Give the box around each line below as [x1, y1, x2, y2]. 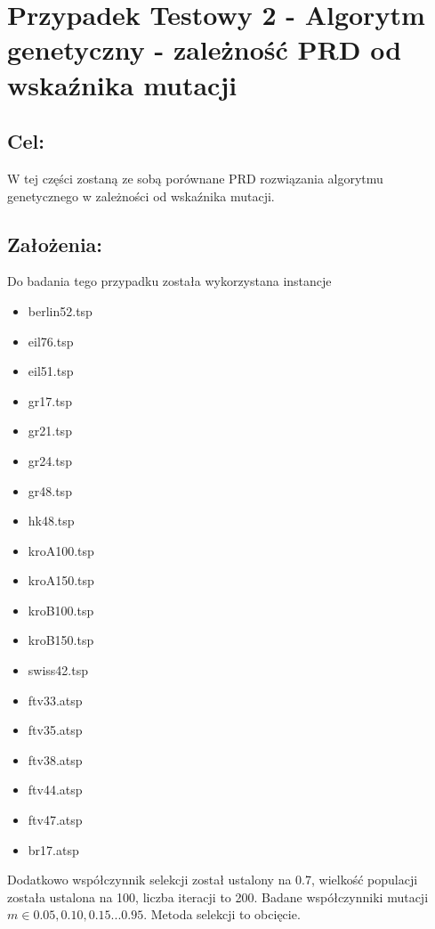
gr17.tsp [28, 391, 72, 410]
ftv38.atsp [28, 750, 83, 769]
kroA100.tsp [28, 541, 94, 559]
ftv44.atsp [28, 780, 83, 799]
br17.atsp [28, 840, 79, 859]
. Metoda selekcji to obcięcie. [143, 905, 301, 924]
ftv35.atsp [28, 721, 83, 739]
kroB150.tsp [28, 631, 94, 649]
